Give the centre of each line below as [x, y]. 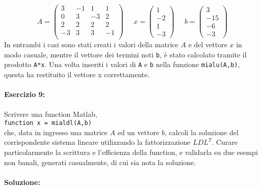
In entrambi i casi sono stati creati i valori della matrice [91, 44]
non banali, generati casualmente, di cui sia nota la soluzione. [100, 162]
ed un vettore [138, 132]
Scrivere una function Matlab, [51, 114]
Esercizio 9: [25, 94]
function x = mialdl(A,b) [48, 123]
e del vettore [208, 44]
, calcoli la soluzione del [202, 132]
